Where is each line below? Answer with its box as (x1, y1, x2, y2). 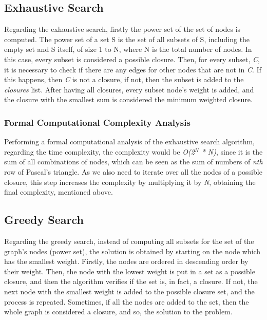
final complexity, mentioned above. (4, 186, 113, 197)
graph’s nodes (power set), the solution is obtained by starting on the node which (4, 246, 261, 256)
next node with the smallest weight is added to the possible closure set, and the (4, 286, 255, 296)
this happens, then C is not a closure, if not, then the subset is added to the (4, 74, 244, 85)
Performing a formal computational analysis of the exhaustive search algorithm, (4, 136, 255, 147)
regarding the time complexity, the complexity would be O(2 (4, 146, 195, 157)
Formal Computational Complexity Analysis (4, 116, 190, 128)
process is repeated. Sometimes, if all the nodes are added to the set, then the (4, 296, 249, 307)
